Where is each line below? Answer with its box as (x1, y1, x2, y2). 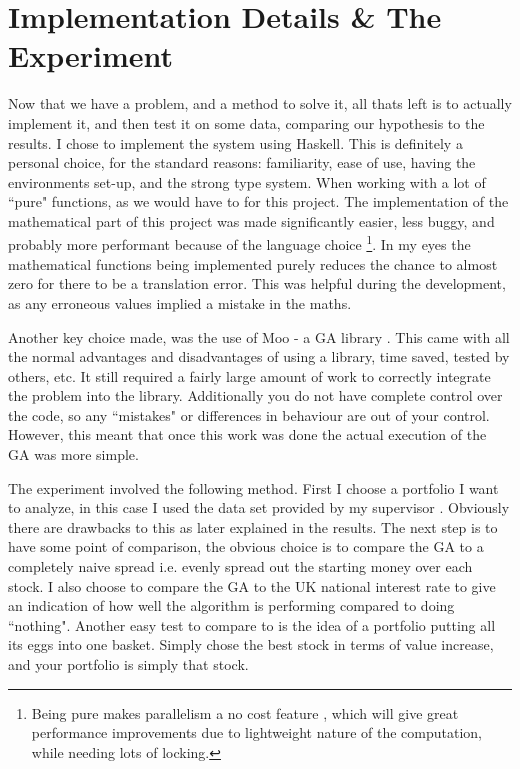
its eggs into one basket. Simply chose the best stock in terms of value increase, (8, 634, 494, 655)
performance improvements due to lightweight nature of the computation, (31, 722, 482, 743)
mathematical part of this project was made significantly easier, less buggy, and (8, 210, 495, 231)
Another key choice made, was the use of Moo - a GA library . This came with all (8, 326, 510, 347)
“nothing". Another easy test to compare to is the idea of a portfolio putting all (8, 614, 496, 635)
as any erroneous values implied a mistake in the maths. (8, 292, 352, 313)
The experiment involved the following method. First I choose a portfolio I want (8, 477, 499, 498)
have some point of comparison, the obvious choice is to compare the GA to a (8, 536, 484, 557)
